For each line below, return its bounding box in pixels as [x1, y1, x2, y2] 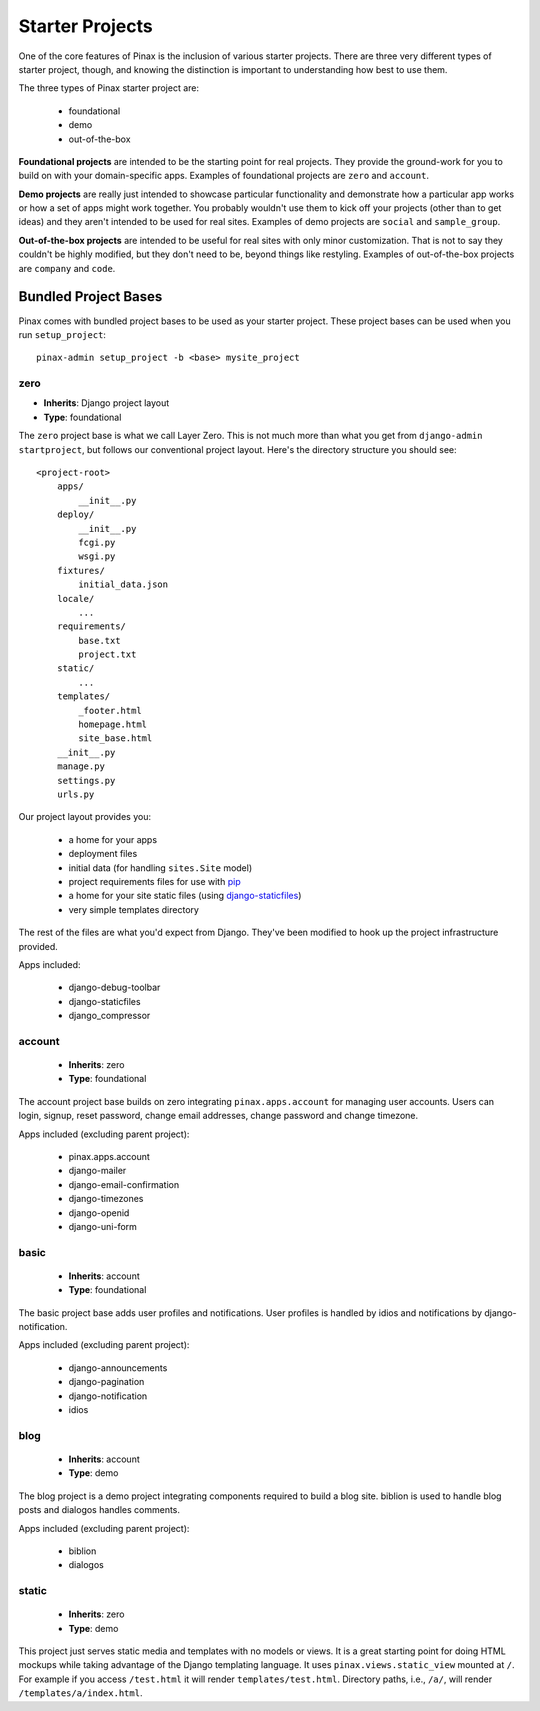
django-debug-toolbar [68, 981, 161, 994]
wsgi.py [78, 551, 116, 562]
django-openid [68, 1206, 130, 1219]
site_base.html [78, 733, 153, 744]
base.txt [78, 635, 121, 646]
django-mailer [68, 1165, 127, 1177]
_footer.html [78, 705, 142, 716]
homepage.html [78, 719, 148, 730]
